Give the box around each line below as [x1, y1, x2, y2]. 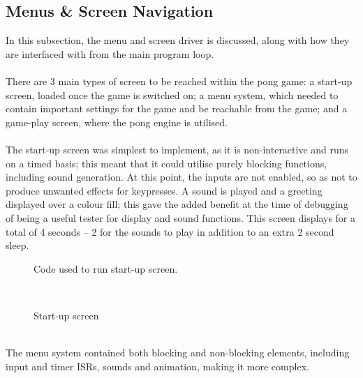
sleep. [6, 238, 29, 252]
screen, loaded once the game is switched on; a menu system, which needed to [6, 87, 339, 102]
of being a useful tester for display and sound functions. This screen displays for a [6, 210, 355, 225]
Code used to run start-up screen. [34, 261, 178, 275]
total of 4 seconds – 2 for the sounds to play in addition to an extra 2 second [6, 224, 334, 239]
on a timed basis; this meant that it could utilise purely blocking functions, [6, 156, 327, 170]
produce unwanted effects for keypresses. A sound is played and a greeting [6, 183, 323, 197]
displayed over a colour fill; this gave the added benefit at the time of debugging [6, 197, 348, 211]
